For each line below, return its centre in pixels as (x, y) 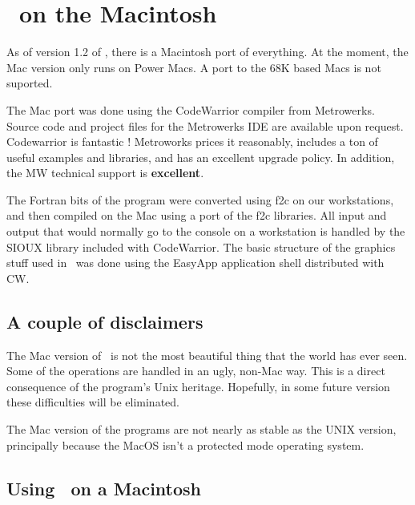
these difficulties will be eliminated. (93, 402)
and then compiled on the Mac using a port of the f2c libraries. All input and (197, 215)
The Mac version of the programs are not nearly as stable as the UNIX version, (201, 429)
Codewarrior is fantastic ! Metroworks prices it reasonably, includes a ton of (192, 141)
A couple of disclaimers (105, 321)
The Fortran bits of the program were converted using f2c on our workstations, (200, 199)
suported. (30, 83)
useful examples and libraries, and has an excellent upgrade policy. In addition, (201, 157)
